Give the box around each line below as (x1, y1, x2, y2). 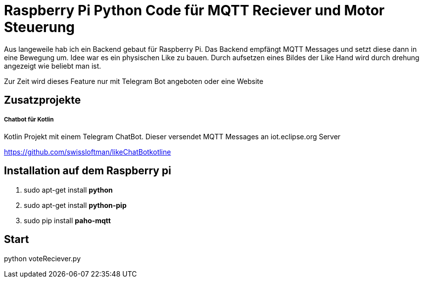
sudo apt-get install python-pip (24, 201, 127, 209)
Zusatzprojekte (4, 94, 81, 107)
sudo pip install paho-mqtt (24, 216, 111, 225)
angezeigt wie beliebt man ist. (4, 61, 101, 70)
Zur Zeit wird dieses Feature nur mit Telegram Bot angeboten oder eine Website (4, 77, 264, 85)
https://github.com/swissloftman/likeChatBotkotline (4, 147, 171, 156)
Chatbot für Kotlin (4, 116, 54, 123)
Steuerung (4, 19, 75, 36)
